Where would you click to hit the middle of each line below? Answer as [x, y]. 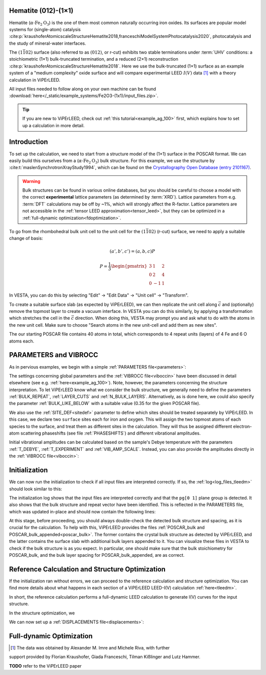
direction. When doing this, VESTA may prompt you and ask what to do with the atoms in [165, 318]
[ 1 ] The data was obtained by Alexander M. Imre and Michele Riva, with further [90, 647]
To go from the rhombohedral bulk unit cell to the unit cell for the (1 [78, 232]
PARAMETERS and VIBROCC [54, 355]
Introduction [29, 142]
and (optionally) [238, 304]
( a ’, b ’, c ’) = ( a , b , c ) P [132, 251]
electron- [243, 426]
